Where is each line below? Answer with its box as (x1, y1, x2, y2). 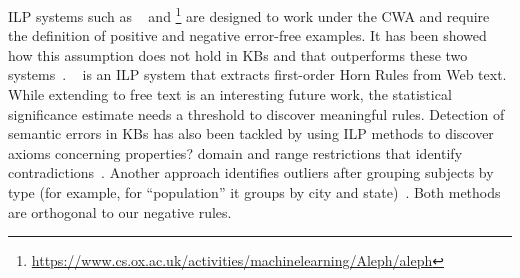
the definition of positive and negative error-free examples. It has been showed (8, 25, 487, 46)
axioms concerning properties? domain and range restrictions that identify (8, 142, 463, 163)
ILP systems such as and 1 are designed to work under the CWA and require (8, 3, 490, 26)
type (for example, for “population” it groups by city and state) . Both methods (8, 182, 501, 202)
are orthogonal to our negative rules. (8, 201, 232, 222)
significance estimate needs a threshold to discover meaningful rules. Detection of (8, 103, 505, 124)
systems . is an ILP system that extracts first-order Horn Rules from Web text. (8, 64, 507, 85)
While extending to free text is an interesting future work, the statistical (8, 84, 452, 105)
